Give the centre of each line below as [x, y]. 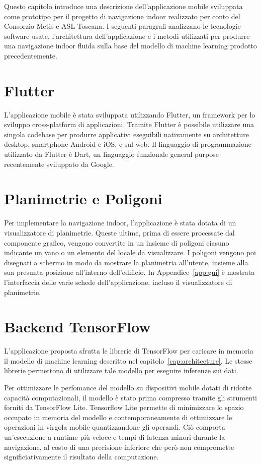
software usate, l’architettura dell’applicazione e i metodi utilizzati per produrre [127, 36]
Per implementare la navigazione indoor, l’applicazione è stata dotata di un [120, 223]
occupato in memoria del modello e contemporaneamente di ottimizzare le [118, 417]
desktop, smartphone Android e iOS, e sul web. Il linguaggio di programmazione [128, 144]
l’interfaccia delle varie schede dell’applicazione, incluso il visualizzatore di [118, 282]
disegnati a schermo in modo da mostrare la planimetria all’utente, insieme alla [126, 262]
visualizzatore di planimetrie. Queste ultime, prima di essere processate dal [119, 232]
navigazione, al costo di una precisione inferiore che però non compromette [119, 447]
